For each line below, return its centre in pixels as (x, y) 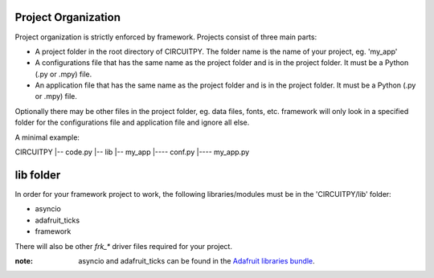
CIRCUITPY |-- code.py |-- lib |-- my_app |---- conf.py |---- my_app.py (132, 152)
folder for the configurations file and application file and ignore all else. (132, 123)
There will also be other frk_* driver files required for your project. (124, 246)
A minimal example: (47, 137)
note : (24, 260)
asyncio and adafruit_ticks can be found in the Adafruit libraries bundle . (197, 260)
